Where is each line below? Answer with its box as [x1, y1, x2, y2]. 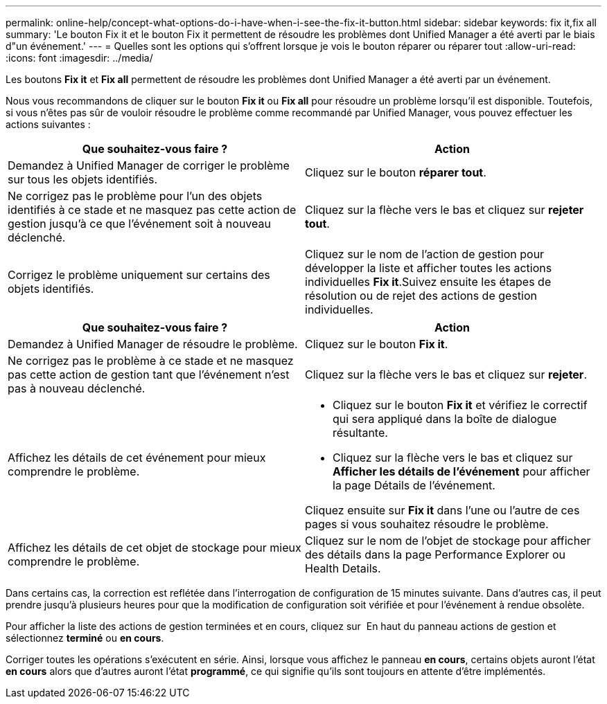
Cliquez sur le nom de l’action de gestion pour [305, 247, 545, 261]
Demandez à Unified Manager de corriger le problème [8, 159, 290, 172]
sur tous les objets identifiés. [8, 172, 158, 186]
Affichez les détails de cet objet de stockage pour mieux [8, 541, 301, 554]
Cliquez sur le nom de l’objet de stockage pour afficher [305, 534, 591, 548]
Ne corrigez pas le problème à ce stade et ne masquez [8, 354, 294, 368]
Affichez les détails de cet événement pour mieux [8, 451, 266, 464]
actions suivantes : [6, 118, 91, 130]
